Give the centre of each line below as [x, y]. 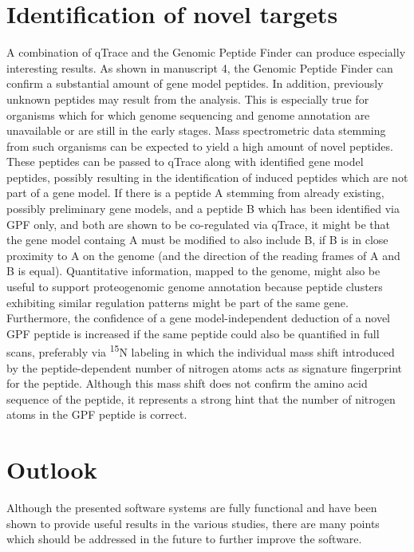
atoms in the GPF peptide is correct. [97, 414]
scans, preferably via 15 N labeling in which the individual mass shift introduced [201, 351]
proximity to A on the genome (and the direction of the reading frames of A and [203, 255]
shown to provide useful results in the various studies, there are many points [193, 523]
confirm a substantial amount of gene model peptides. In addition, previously [195, 83]
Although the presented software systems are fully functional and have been [192, 508]
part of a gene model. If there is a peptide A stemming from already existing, [195, 193]
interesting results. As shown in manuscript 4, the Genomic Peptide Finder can [200, 67]
